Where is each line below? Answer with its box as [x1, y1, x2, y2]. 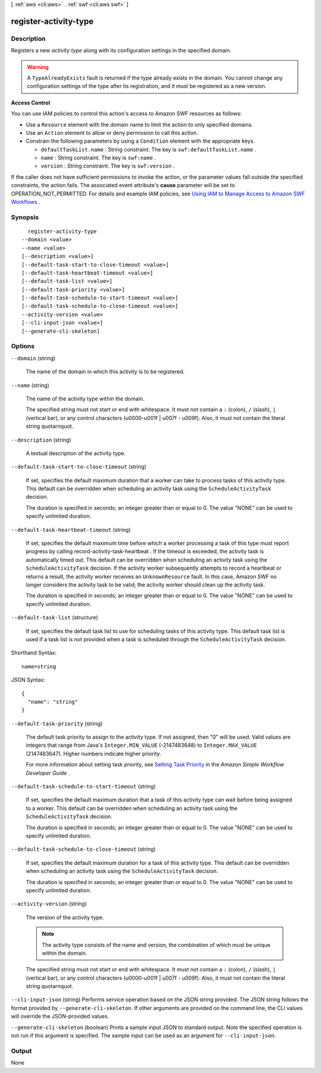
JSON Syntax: [11, 676, 46, 683]
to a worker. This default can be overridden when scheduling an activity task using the [26, 804, 238, 812]
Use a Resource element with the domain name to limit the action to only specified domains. [26, 121, 253, 128]
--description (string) [11, 436, 71, 443]
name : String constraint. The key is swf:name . [40, 154, 156, 162]
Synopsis [11, 213, 39, 221]
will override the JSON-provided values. [11, 1013, 109, 1020]
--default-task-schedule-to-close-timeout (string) [11, 845, 156, 853]
